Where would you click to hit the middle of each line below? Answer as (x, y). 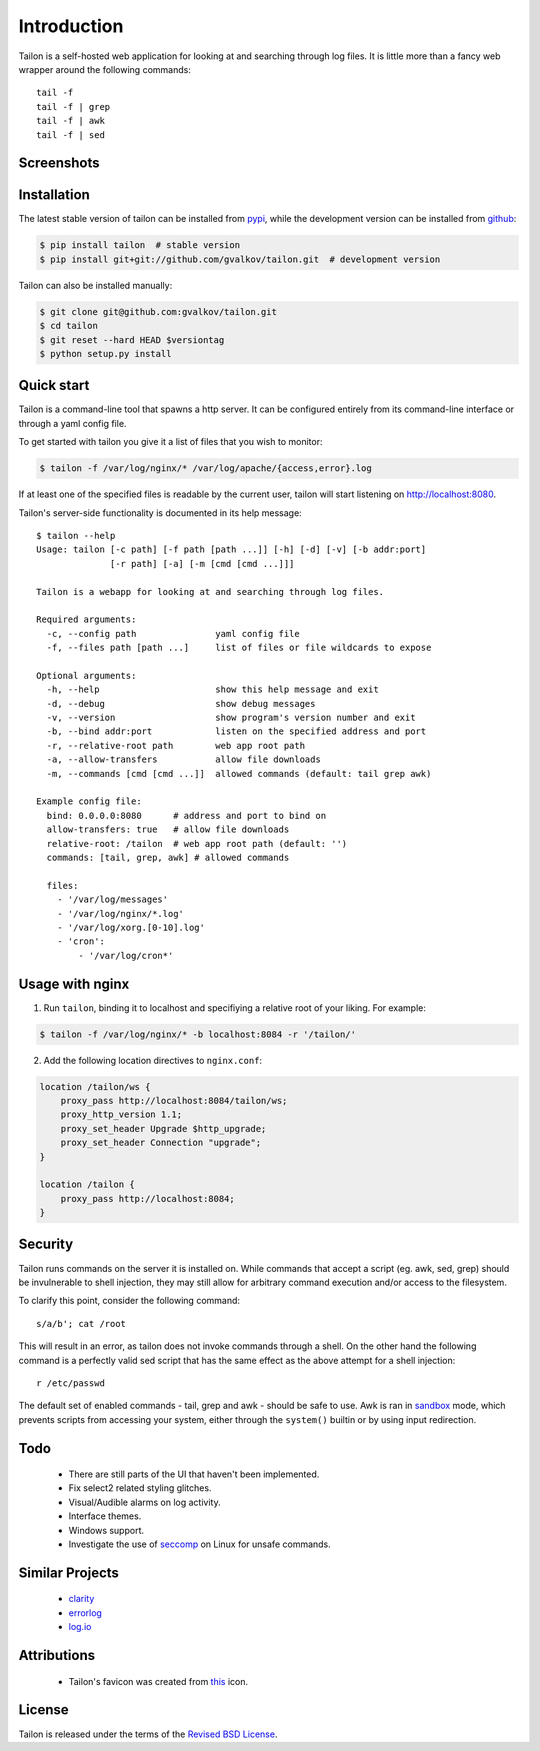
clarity (81, 1599)
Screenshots (59, 163)
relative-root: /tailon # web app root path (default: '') (197, 843)
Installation (54, 195)
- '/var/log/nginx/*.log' (120, 913)
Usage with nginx (74, 983)
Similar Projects (69, 1572)
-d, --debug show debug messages (181, 703)
